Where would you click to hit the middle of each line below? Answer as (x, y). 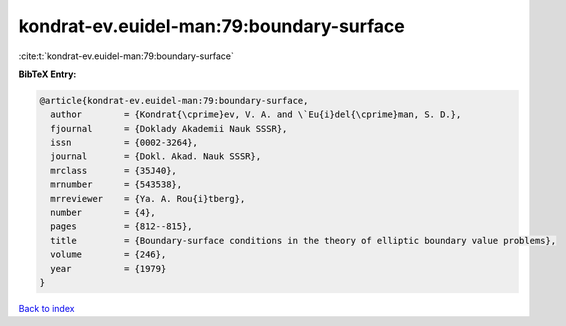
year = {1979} (108, 268)
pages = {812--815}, (122, 226)
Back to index (46, 308)
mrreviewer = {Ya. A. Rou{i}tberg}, (148, 198)
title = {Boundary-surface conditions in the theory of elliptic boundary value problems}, (303, 240)
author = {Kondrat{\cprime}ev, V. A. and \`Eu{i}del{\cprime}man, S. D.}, (256, 114)
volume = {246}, (108, 254)
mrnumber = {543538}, (116, 184)
